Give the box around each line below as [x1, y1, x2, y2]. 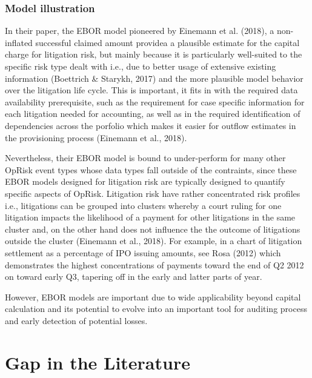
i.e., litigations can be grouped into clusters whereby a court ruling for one [5, 199, 282, 211]
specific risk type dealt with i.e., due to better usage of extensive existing [5, 60, 276, 72]
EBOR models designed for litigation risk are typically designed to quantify [5, 175, 285, 188]
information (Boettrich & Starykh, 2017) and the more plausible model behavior [5, 71, 304, 84]
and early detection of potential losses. [5, 314, 148, 327]
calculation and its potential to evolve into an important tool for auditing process [5, 302, 307, 315]
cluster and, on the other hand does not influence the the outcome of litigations [5, 222, 300, 235]
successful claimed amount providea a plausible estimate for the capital [35, 36, 300, 48]
